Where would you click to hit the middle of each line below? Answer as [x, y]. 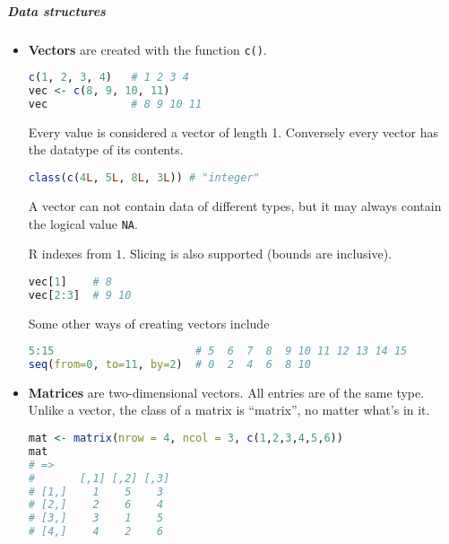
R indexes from [70, 254]
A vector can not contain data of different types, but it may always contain [235, 205]
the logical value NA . [83, 223]
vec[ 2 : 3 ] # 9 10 [80, 295]
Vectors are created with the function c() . [147, 49]
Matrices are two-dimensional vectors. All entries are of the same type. [226, 392]
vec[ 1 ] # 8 [70, 281]
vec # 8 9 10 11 [115, 104]
